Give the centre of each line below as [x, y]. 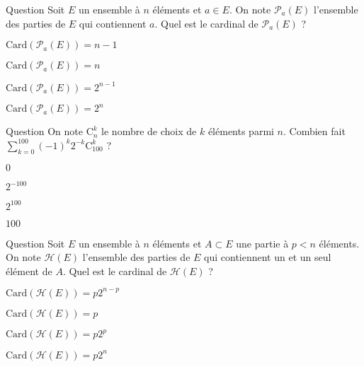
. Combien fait [314, 131]
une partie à [262, 243]
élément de [29, 270]
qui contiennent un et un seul [268, 257]
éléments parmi [241, 131]
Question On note [44, 131]
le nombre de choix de [149, 131]
